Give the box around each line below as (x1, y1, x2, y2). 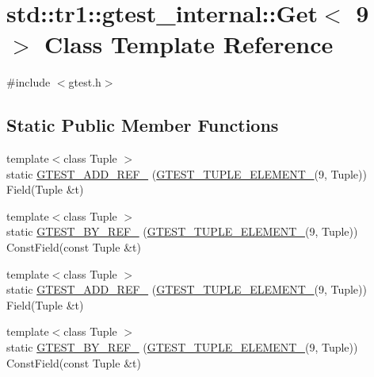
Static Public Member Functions (6, 113, 279, 137)
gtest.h (68, 74, 101, 90)
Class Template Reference (44, 28, 334, 60)
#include (6, 74, 51, 90)
